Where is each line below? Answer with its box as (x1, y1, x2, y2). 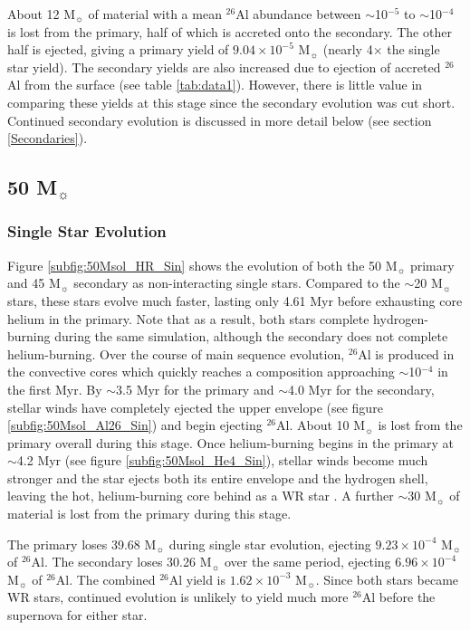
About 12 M (7, 5, 76, 23)
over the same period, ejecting (224, 552, 391, 571)
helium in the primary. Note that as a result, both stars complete (7, 309, 369, 328)
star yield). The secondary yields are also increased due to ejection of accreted (7, 57, 441, 76)
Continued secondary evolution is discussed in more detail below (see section (7, 110, 432, 129)
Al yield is (168, 569, 226, 588)
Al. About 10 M (276, 415, 366, 434)
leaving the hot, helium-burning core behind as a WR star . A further (7, 486, 394, 505)
